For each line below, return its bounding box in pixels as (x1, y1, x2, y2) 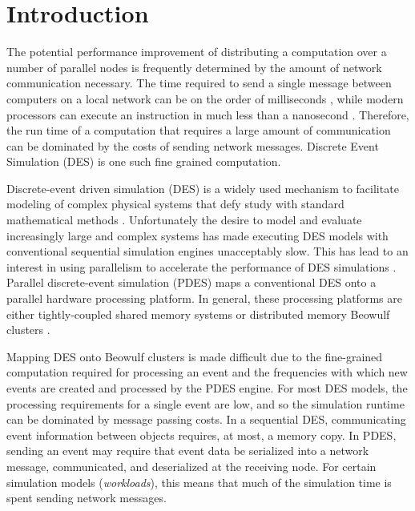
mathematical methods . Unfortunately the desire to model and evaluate (6, 211, 362, 228)
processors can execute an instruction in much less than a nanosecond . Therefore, (6, 106, 409, 123)
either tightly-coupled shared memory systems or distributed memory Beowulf (6, 305, 390, 322)
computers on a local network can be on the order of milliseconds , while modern (6, 90, 404, 107)
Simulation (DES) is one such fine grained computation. (6, 153, 281, 170)
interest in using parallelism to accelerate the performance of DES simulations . (6, 258, 397, 275)
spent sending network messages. (6, 489, 167, 506)
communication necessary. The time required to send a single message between (6, 74, 392, 91)
